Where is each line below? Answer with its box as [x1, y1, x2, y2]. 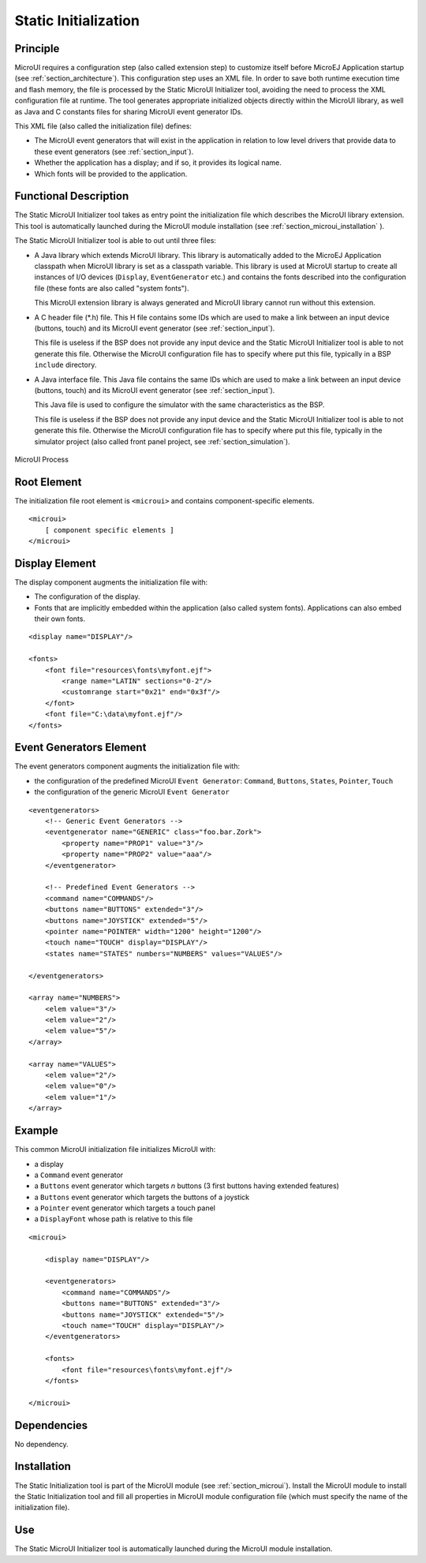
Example [14, 1124, 58, 1138]
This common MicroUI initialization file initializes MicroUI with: [14, 1145, 216, 1154]
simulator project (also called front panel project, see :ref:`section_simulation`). [34, 436, 291, 446]
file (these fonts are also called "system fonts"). [34, 283, 189, 293]
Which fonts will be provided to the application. [34, 169, 188, 178]
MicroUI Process [14, 454, 69, 464]
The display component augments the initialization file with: [14, 577, 208, 587]
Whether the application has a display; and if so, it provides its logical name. [34, 158, 282, 167]
